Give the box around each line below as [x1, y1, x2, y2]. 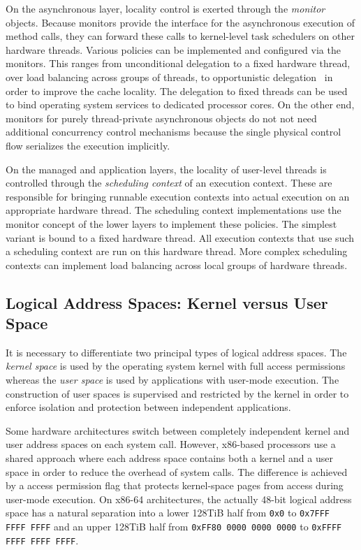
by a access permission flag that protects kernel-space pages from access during [6, 478, 344, 493]
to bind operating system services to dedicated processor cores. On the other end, [6, 97, 355, 112]
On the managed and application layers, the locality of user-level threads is [6, 161, 327, 176]
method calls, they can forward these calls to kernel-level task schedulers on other [6, 29, 355, 43]
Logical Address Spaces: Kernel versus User [6, 291, 328, 313]
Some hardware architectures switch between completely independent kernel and [6, 423, 350, 437]
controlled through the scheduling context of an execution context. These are [6, 175, 332, 190]
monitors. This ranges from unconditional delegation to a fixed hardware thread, [6, 56, 351, 71]
